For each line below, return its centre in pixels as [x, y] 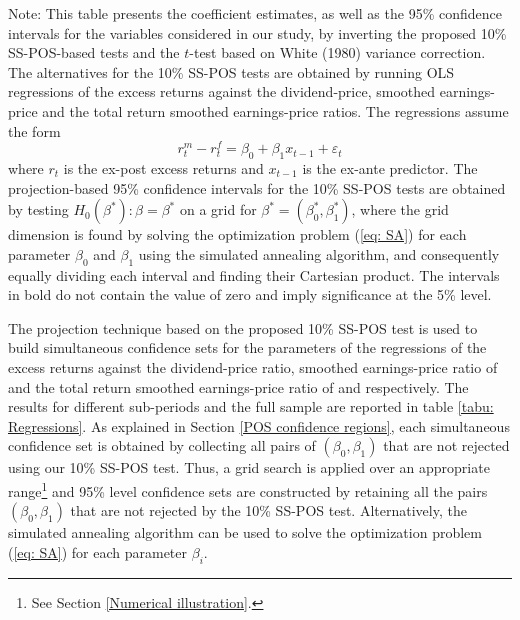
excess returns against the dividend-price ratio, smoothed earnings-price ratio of [253, 366]
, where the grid [400, 209]
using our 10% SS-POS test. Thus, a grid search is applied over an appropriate [249, 467]
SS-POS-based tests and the [94, 52]
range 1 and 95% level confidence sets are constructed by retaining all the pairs [248, 489]
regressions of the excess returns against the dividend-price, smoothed [222, 91]
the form [34, 130]
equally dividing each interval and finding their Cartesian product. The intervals [254, 274]
